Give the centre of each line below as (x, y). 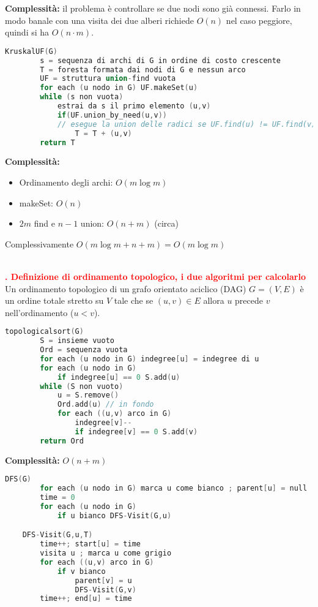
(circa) (167, 223)
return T (57, 142)
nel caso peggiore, (259, 20)
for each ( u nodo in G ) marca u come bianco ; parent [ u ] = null (174, 488)
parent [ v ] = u (103, 580)
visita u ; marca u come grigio (106, 553)
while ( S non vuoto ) (82, 386)
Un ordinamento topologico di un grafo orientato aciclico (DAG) (126, 288)
